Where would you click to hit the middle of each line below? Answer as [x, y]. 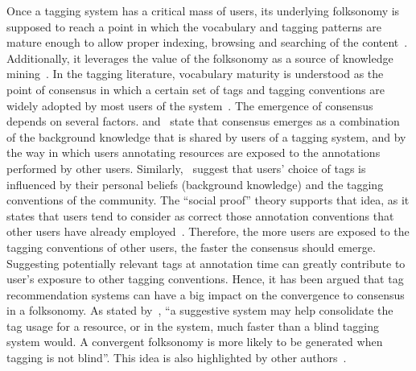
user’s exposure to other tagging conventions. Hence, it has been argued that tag [205, 279]
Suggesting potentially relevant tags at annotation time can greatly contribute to [206, 263]
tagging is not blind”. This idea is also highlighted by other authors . [177, 358]
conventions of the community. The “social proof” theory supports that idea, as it [208, 200]
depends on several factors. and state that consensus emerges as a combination [203, 121]
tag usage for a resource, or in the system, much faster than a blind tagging [193, 326]
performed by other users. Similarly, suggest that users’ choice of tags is [186, 168]
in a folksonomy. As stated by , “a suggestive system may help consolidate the [200, 310]
